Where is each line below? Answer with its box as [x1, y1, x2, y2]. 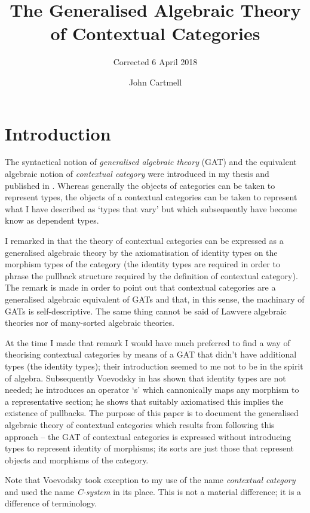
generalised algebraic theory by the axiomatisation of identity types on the [5, 246, 278, 258]
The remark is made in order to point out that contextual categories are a [5, 281, 276, 294]
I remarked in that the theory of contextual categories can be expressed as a [5, 234, 284, 246]
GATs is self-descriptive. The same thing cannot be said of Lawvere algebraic [5, 304, 287, 317]
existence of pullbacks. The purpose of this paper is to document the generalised [5, 407, 299, 419]
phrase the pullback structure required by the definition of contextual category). [5, 269, 298, 282]
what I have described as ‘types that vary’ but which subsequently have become [5, 202, 297, 215]
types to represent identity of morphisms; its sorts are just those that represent [5, 442, 294, 454]
